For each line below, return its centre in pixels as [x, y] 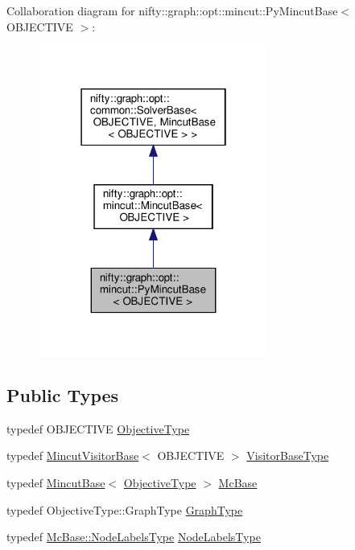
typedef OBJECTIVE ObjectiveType [98, 428]
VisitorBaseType [288, 456]
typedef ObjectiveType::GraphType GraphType [125, 509]
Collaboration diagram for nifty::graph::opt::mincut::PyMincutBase [172, 10]
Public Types [63, 394]
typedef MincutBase [56, 482]
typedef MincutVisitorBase [73, 456]
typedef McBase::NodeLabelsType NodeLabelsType [134, 537]
